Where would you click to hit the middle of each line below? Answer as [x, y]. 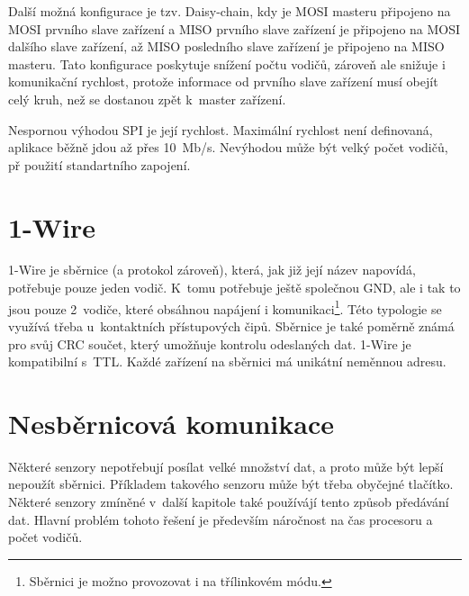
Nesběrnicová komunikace [171, 423]
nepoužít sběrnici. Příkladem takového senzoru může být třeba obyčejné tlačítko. [231, 484]
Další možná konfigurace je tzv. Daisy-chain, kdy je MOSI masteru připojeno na [230, 11]
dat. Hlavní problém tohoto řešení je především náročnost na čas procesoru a [221, 519]
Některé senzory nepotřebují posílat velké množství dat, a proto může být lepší [226, 466]
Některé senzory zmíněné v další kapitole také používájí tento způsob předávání [229, 501]
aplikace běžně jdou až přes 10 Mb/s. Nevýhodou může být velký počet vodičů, [228, 147]
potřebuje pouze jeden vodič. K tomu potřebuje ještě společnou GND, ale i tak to [234, 288]
